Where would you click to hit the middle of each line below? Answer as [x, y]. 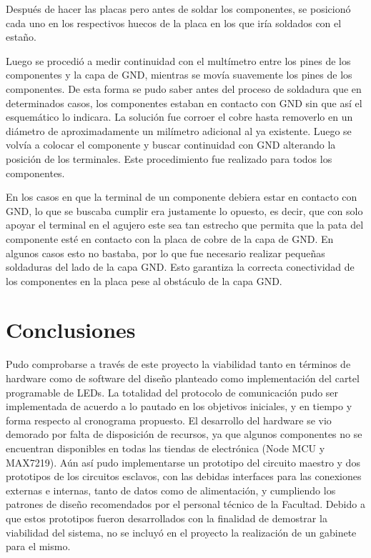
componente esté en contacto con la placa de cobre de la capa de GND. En [170, 238]
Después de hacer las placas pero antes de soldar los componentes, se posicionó [178, 9]
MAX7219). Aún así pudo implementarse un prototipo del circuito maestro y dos [183, 462]
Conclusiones [71, 330]
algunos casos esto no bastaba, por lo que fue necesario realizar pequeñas [165, 253]
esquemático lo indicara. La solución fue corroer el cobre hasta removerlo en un [179, 117]
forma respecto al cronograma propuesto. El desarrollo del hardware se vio [169, 420]
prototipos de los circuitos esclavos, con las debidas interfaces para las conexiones [184, 476]
